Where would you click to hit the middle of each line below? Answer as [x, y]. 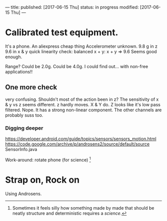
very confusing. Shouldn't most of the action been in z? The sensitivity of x [82, 99]
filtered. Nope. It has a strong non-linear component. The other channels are [83, 110]
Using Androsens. [24, 194]
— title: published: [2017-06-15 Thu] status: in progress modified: [72, 7]
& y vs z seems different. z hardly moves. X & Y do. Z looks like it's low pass [83, 104]
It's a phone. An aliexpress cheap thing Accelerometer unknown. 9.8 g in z [81, 46]
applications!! [19, 72]
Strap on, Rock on [42, 180]
